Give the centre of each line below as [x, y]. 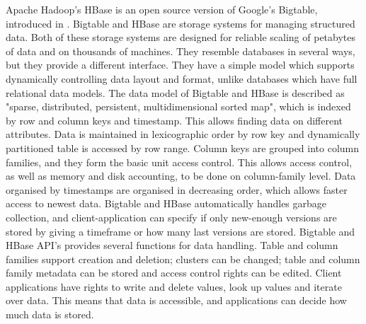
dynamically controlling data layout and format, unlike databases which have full [182, 78]
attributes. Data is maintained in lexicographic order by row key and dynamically [183, 134]
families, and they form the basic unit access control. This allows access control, [179, 162]
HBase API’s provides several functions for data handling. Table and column [172, 245]
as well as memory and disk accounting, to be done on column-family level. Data [181, 176]
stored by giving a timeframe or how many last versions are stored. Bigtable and [181, 231]
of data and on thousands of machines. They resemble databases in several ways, [181, 51]
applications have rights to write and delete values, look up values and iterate [174, 286]
